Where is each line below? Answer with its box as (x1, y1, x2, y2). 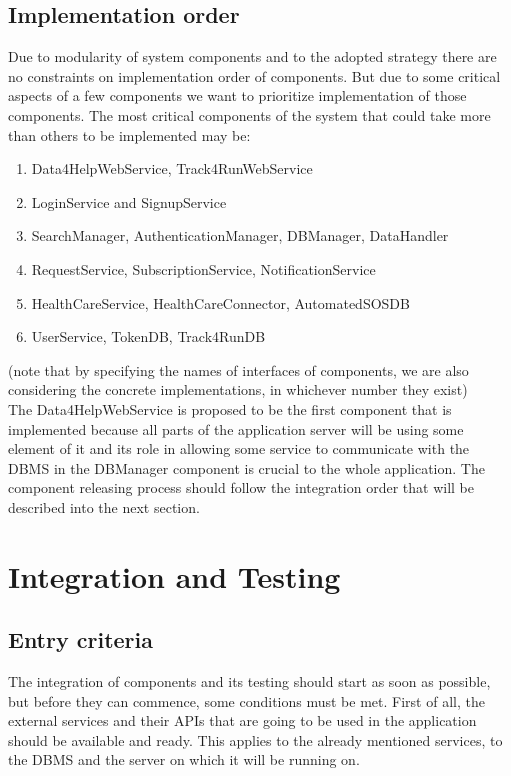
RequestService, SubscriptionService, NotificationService (31, 258, 376, 279)
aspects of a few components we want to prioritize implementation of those (8, 85, 467, 106)
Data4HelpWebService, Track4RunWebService (31, 158, 313, 179)
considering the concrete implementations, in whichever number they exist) (8, 379, 468, 400)
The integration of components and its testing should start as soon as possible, (8, 671, 491, 692)
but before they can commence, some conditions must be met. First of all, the (8, 690, 485, 711)
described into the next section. (8, 496, 200, 517)
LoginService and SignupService (31, 191, 227, 212)
